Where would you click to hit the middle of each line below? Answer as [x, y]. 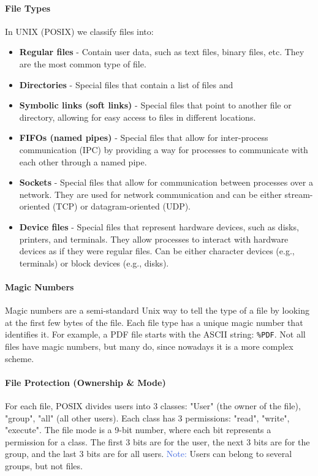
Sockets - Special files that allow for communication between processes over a [166, 182]
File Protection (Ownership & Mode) [85, 382]
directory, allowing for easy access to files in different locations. [138, 117]
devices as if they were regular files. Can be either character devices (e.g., [157, 251]
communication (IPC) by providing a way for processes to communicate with [164, 149]
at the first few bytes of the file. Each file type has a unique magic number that [154, 322]
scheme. [20, 358]
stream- [299, 194]
